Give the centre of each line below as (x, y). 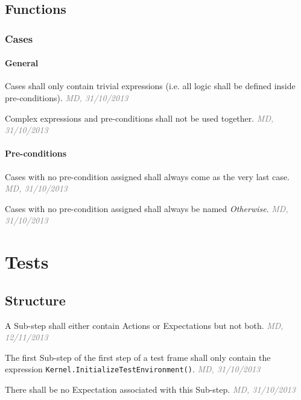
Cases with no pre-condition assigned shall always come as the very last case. (147, 176)
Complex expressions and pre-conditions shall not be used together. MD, (139, 118)
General (22, 63)
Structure (35, 300)
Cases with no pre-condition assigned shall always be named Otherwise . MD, (147, 208)
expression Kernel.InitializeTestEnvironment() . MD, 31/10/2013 (133, 369)
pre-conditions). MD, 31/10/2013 (67, 98)
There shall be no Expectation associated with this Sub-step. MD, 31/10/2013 (150, 389)
